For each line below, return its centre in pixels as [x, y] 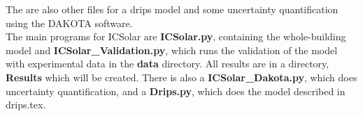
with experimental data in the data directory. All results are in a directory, [168, 64]
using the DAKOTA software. [69, 23]
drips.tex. [26, 105]
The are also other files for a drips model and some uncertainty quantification [172, 9]
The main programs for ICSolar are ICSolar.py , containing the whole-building [176, 36]
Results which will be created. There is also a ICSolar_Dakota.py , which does [181, 77]
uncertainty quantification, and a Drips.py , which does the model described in [176, 91]
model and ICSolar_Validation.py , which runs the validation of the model [172, 50]
